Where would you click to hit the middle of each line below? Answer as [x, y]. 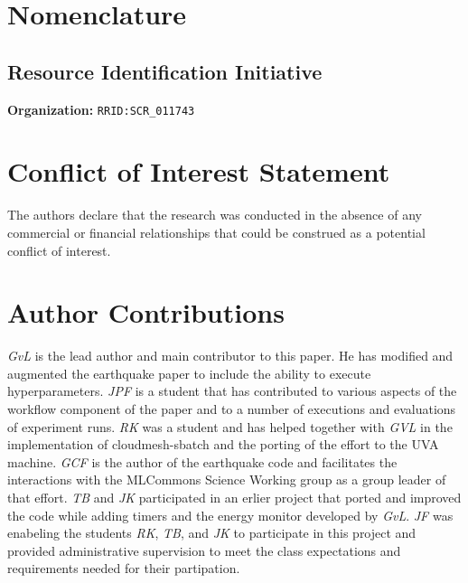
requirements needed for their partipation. [124, 568]
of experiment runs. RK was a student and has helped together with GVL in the [230, 426]
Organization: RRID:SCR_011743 [101, 109]
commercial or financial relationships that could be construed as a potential [216, 232]
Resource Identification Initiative [165, 71]
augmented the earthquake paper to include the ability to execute [189, 373]
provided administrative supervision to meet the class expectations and [204, 550]
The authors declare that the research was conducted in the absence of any [215, 215]
